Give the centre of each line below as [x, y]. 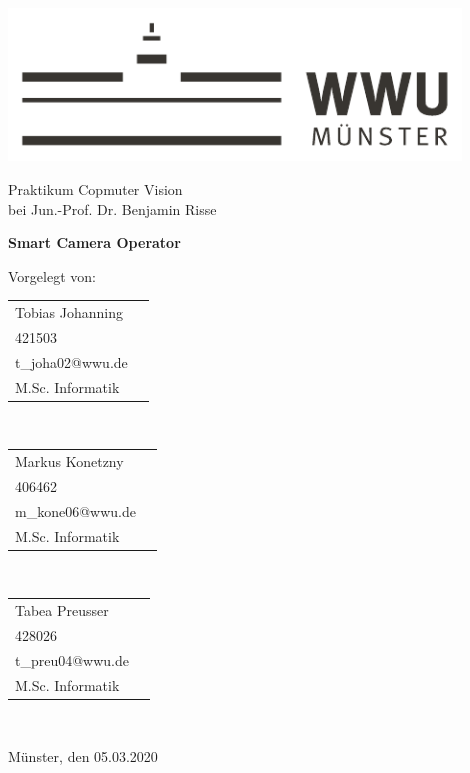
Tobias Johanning [69, 312]
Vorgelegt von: [52, 275]
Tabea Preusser [62, 610]
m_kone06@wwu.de [75, 510]
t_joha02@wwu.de [71, 361]
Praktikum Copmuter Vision [95, 189]
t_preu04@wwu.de [72, 659]
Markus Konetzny [69, 461]
